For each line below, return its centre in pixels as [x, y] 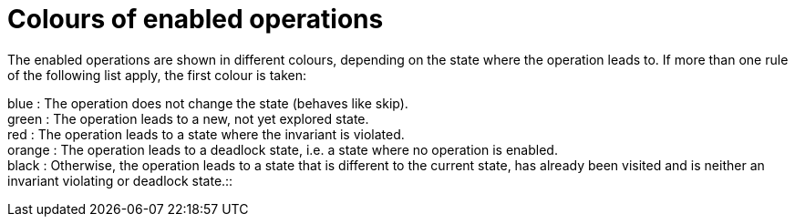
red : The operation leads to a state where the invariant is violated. [206, 134]
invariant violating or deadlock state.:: [120, 180]
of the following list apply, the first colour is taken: [157, 75]
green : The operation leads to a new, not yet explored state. [188, 118]
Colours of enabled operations [196, 19]
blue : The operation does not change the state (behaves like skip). [208, 103]
